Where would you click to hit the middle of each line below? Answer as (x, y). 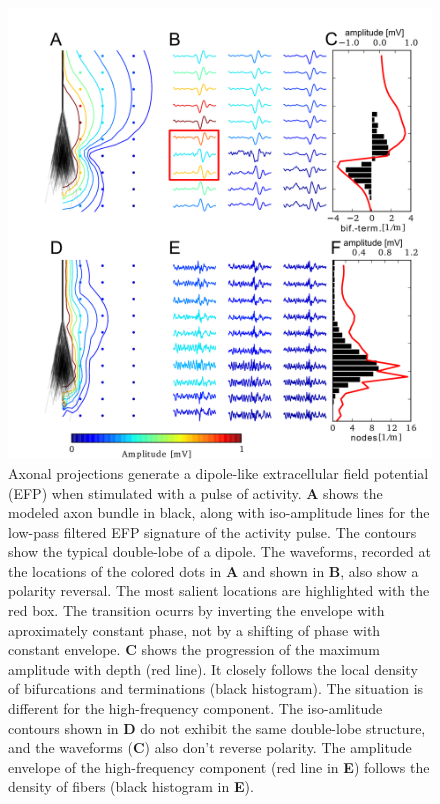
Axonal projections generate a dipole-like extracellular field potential (218, 472)
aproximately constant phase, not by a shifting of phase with (194, 629)
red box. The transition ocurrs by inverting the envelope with (196, 610)
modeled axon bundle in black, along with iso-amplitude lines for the (219, 512)
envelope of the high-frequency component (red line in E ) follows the (219, 766)
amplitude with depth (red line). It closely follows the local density (213, 668)
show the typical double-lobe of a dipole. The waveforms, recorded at (219, 551)
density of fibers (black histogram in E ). (131, 786)
